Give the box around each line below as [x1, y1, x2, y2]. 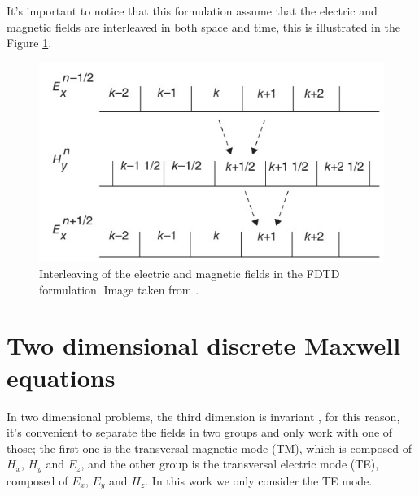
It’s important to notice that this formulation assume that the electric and [7, 2, 378, 19]
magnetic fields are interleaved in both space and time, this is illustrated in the [7, 18, 400, 35]
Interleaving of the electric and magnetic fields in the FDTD [39, 265, 340, 282]
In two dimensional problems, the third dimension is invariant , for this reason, [7, 407, 400, 424]
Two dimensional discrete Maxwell [7, 328, 401, 362]
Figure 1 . [7, 34, 52, 51]
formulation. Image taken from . [39, 281, 199, 298]
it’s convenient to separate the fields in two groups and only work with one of [7, 424, 393, 441]
